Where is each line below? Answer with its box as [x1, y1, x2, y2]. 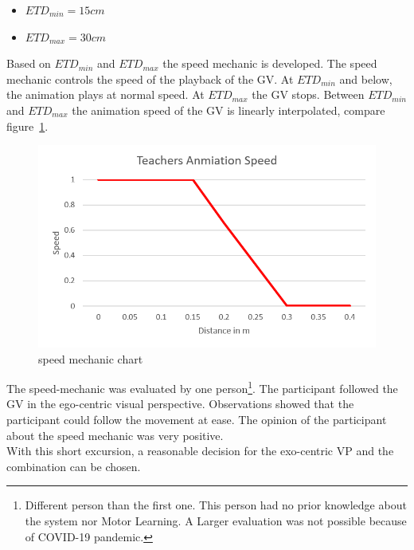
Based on [6, 55, 51, 72]
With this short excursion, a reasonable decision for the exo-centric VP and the [6, 442, 394, 459]
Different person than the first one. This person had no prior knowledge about [25, 497, 407, 513]
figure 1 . [6, 117, 49, 134]
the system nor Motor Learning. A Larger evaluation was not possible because [25, 512, 407, 528]
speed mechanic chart [38, 350, 143, 367]
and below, [339, 70, 393, 87]
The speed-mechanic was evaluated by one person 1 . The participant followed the [6, 378, 398, 396]
